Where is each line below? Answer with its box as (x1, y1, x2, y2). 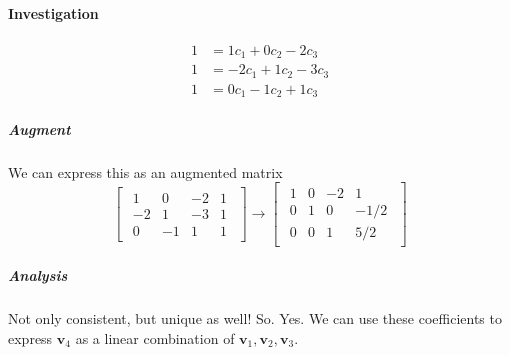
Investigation (8, 2, 99, 23)
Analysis (8, 265, 68, 286)
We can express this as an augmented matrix (8, 161, 283, 182)
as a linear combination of (75, 327, 235, 348)
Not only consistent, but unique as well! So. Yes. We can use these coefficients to (8, 308, 502, 329)
